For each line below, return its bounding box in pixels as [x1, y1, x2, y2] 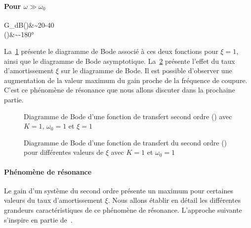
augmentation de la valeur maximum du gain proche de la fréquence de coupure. [4, 75, 248, 85]
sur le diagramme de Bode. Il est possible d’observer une [61, 65, 232, 76]
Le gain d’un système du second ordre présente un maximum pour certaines [4, 185, 233, 195]
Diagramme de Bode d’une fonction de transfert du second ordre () [24, 137, 227, 147]
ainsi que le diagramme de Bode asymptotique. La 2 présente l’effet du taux [4, 55, 235, 66]
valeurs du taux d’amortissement [4, 195, 103, 205]
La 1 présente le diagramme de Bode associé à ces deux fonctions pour [4, 46, 218, 56]
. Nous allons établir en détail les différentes [108, 195, 241, 205]
